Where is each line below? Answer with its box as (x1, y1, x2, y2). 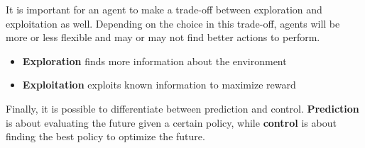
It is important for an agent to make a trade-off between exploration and (6, 2, 322, 16)
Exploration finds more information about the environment (22, 53, 287, 68)
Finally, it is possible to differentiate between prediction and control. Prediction (6, 101, 359, 115)
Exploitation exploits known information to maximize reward (22, 77, 296, 92)
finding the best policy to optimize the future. (6, 129, 205, 144)
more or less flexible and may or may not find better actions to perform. (6, 30, 320, 45)
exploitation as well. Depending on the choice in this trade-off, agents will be (6, 16, 340, 30)
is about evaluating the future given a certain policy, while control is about (6, 115, 337, 130)
